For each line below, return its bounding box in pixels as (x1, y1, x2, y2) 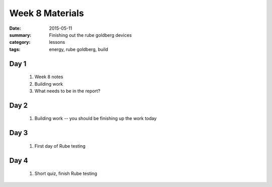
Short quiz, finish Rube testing (34, 170, 98, 176)
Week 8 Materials (9, 8, 84, 19)
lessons (49, 39, 65, 45)
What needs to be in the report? (34, 88, 101, 94)
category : (9, 39, 31, 45)
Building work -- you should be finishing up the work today (34, 115, 157, 121)
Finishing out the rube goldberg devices (49, 32, 132, 38)
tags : (9, 46, 21, 52)
